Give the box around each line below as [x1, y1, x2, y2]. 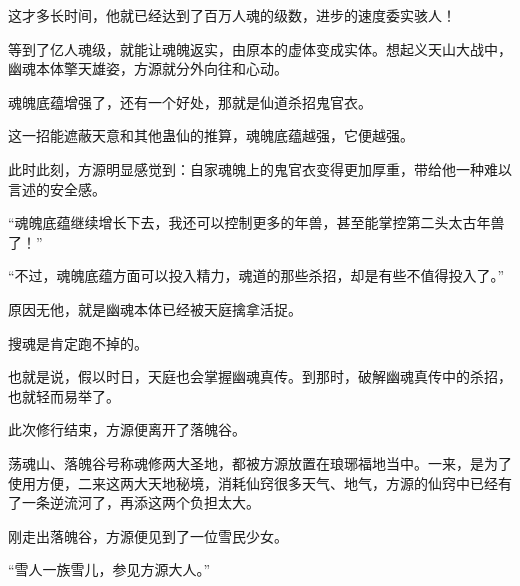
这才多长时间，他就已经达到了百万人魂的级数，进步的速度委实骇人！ [8, 5, 456, 25]
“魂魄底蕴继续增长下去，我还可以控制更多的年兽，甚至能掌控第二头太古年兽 [8, 212, 505, 233]
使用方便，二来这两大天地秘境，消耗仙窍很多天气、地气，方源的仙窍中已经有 [8, 472, 512, 493]
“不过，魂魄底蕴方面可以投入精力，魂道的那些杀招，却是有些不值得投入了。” [8, 265, 505, 286]
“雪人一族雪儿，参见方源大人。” [8, 559, 211, 580]
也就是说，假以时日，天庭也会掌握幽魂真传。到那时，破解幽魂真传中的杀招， [8, 366, 512, 387]
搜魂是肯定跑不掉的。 [8, 332, 148, 353]
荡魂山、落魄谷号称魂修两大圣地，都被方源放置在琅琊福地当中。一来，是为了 [8, 452, 512, 473]
